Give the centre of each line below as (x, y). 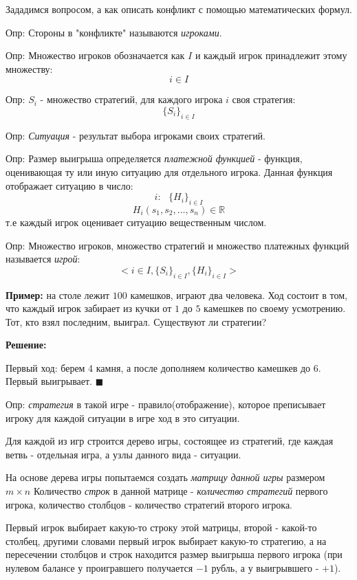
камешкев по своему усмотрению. (275, 308)
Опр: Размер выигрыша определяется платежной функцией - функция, (154, 158)
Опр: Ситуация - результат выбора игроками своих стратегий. (136, 135)
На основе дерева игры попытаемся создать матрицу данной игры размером (165, 477)
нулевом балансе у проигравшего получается (99, 568)
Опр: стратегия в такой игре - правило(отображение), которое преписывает (166, 404)
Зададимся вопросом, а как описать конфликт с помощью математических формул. (179, 9)
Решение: (26, 345)
